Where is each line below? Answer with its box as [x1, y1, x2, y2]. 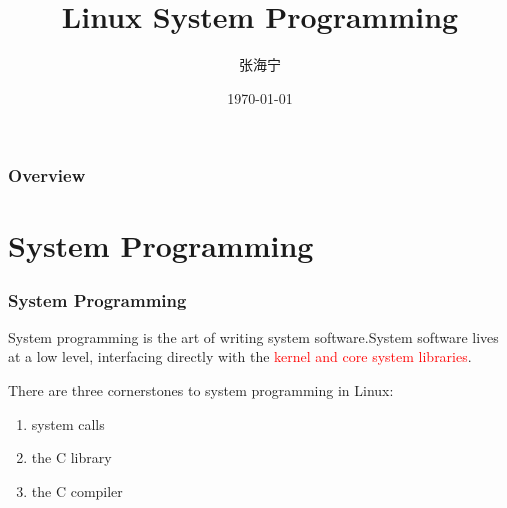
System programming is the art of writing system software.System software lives [8, 326, 499, 347]
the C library [31, 447, 112, 468]
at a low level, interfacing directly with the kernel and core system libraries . [8, 346, 472, 367]
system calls [31, 413, 105, 434]
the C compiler [31, 480, 123, 501]
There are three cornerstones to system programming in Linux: [8, 380, 394, 401]
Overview [8, 163, 86, 188]
